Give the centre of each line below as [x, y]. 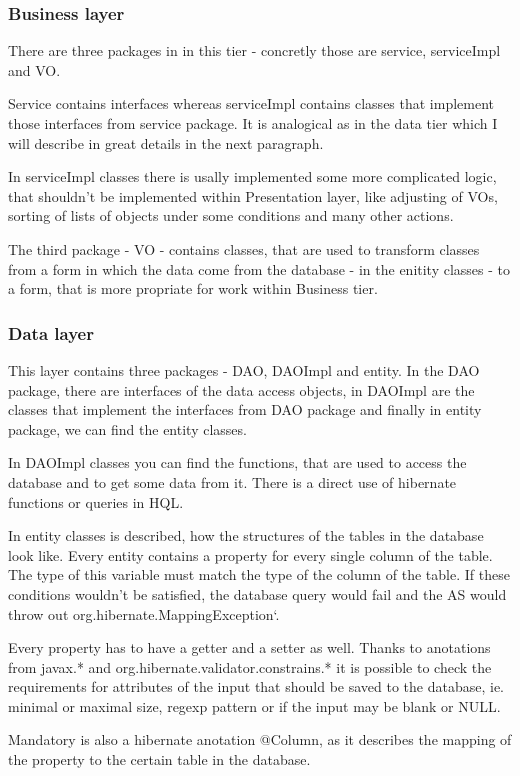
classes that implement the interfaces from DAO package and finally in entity [245, 409]
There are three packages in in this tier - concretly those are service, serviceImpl [254, 50]
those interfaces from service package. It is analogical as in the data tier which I [253, 123]
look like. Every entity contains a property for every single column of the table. [250, 554]
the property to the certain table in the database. [159, 759]
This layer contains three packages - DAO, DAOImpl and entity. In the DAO [244, 369]
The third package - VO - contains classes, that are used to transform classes [244, 248]
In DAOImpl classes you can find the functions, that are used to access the [237, 462]
